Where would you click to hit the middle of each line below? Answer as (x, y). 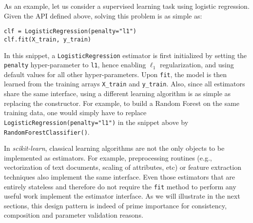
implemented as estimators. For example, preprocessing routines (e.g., (108, 157)
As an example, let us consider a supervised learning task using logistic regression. (127, 6)
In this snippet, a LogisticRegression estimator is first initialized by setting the (126, 55)
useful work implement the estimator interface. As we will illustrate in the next (122, 196)
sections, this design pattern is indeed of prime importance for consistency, (115, 205)
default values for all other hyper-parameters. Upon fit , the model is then (116, 74)
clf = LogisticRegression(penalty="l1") (70, 31)
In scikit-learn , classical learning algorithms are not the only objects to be (114, 148)
